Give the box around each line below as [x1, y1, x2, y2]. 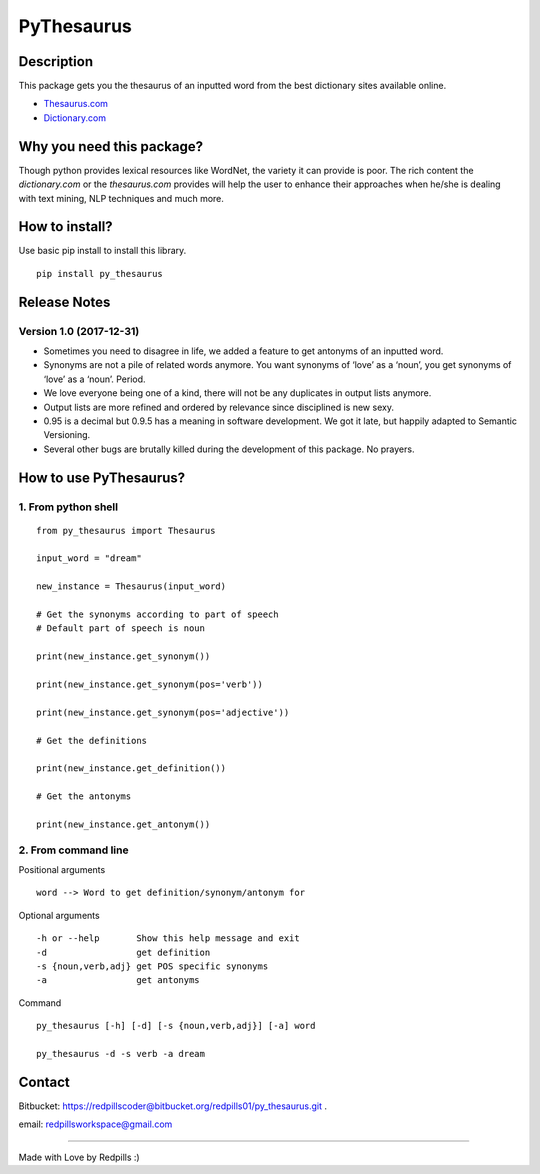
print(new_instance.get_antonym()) [36, 818, 211, 830]
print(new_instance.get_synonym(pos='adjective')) [36, 706, 290, 718]
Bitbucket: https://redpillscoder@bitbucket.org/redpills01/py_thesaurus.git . [18, 1100, 327, 1112]
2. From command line [18, 843, 129, 857]
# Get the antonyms [36, 791, 132, 802]
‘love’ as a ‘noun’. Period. [43, 373, 146, 385]
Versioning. [43, 429, 91, 441]
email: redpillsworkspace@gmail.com [18, 1118, 173, 1130]
